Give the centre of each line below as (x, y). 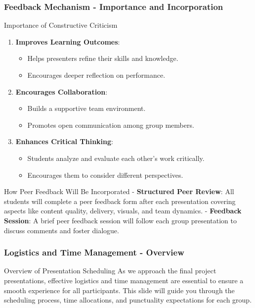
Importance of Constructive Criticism (61, 25)
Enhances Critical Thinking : (64, 141)
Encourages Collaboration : (62, 91)
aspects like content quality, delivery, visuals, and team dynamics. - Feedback (123, 211)
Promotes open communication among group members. (111, 125)
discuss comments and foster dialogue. (62, 230)
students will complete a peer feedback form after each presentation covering (120, 201)
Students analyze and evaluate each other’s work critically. (116, 158)
